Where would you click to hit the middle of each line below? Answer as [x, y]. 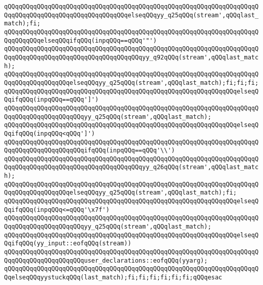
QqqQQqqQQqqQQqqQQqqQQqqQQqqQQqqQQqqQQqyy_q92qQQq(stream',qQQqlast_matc [131, 57]
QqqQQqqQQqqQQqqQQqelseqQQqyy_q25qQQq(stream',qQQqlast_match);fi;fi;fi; [131, 83]
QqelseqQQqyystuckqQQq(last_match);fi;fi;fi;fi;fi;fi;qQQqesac [113, 277]
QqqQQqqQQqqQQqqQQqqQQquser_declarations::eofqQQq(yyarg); [106, 260]
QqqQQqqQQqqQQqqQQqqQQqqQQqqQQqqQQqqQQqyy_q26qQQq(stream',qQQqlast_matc [131, 167]
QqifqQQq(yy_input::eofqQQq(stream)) [68, 244]
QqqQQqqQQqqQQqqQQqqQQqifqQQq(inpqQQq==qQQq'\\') [90, 151]
